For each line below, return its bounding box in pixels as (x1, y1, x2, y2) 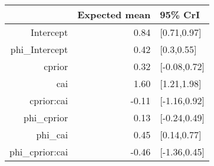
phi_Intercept (10, 42, 68, 56)
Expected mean (77, 8, 151, 21)
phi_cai (36, 128, 68, 141)
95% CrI (160, 8, 200, 21)
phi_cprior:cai (9, 145, 68, 158)
